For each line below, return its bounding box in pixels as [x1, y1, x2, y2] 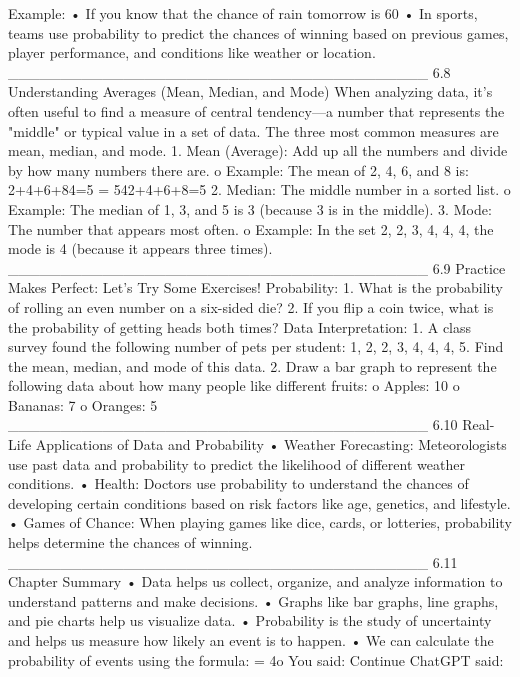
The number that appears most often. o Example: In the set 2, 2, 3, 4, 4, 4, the [8, 218, 494, 239]
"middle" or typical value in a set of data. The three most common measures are [8, 120, 499, 141]
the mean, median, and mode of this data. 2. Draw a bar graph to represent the [8, 355, 497, 376]
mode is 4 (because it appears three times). [8, 238, 273, 259]
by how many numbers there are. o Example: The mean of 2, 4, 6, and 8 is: [8, 159, 469, 180]
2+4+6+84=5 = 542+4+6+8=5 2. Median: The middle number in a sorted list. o [8, 179, 511, 200]
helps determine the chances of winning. [8, 532, 253, 553]
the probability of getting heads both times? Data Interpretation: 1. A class [8, 316, 472, 337]
